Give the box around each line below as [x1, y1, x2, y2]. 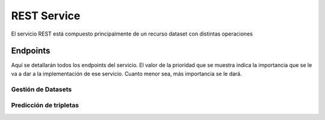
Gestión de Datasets [11, 85, 72, 93]
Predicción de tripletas [11, 101, 79, 110]
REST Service [11, 9, 81, 22]
